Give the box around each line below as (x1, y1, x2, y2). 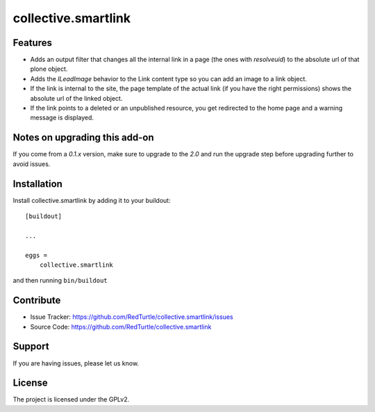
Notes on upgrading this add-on (12, 132, 154, 144)
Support (12, 340, 49, 352)
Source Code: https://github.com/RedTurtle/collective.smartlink (30, 322, 212, 331)
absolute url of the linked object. (30, 94, 123, 102)
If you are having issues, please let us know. (12, 359, 139, 368)
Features (12, 37, 52, 49)
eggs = (25, 251, 48, 259)
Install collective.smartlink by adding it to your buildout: (12, 196, 171, 204)
